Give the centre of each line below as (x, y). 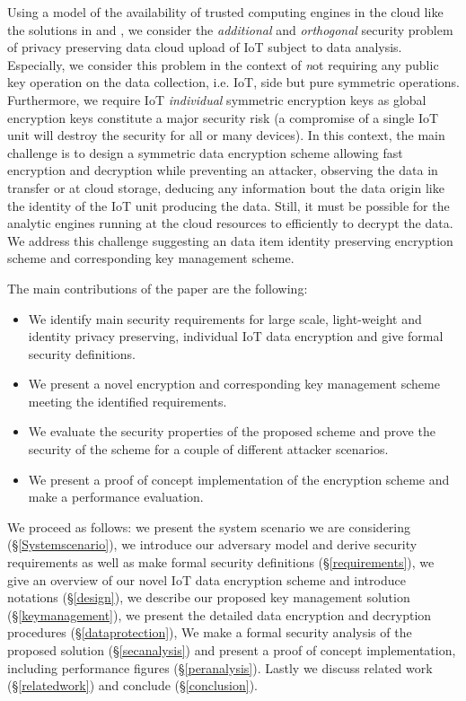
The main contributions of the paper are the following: (158, 288)
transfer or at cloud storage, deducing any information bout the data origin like (226, 187)
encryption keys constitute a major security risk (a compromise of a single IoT (223, 117)
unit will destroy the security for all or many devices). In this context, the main (226, 135)
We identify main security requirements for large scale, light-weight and (225, 318)
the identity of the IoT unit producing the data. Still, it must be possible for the (229, 205)
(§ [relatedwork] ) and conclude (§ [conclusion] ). (132, 685)
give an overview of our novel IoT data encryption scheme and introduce (207, 579)
